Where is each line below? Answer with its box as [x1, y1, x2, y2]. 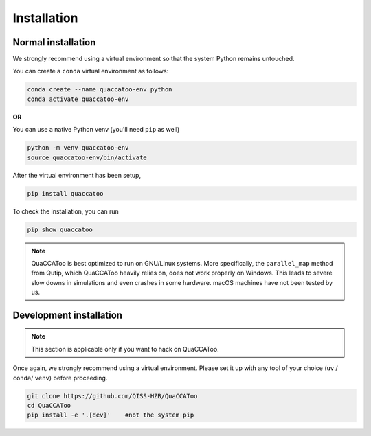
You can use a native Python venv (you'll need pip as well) [12, 126, 180, 134]
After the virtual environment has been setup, [12, 171, 141, 179]
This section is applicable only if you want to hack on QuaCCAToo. [31, 345, 219, 353]
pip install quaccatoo [27, 190, 104, 197]
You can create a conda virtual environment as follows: [12, 67, 169, 76]
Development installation [12, 309, 123, 321]
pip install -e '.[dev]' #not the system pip [27, 411, 194, 419]
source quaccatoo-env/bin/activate [27, 153, 147, 161]
